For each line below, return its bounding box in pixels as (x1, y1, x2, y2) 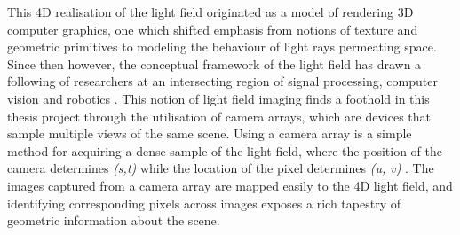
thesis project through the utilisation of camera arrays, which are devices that (7, 106, 432, 125)
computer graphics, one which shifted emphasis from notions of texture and (7, 20, 418, 38)
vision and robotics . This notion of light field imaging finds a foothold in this (7, 89, 430, 107)
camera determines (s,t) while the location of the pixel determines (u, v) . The (7, 159, 434, 177)
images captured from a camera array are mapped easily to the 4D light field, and (7, 176, 453, 194)
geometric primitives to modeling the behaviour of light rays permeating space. (7, 37, 437, 56)
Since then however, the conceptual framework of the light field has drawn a (7, 54, 422, 73)
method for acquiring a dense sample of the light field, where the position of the (7, 141, 442, 160)
